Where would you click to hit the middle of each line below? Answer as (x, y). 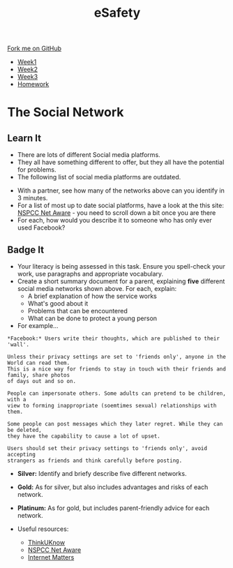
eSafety (117, 13)
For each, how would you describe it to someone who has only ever (114, 221)
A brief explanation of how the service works (92, 296)
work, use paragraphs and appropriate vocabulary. (90, 274)
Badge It (25, 249)
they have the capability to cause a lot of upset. (84, 436)
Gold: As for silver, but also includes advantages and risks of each (113, 487)
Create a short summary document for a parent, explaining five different (121, 281)
